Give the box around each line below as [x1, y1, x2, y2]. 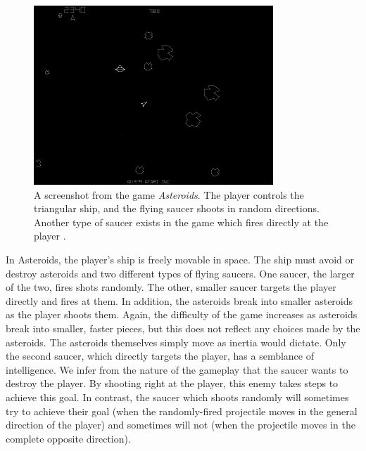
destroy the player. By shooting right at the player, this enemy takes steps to [6, 376, 339, 391]
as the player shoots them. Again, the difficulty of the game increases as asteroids [6, 307, 358, 322]
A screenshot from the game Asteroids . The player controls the [34, 187, 304, 202]
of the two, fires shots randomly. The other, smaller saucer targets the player [6, 280, 336, 294]
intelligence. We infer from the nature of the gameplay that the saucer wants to [6, 362, 348, 377]
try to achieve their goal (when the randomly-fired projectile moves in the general [6, 403, 358, 418]
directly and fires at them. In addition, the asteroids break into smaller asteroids [6, 293, 353, 308]
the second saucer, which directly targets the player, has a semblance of [6, 348, 314, 363]
